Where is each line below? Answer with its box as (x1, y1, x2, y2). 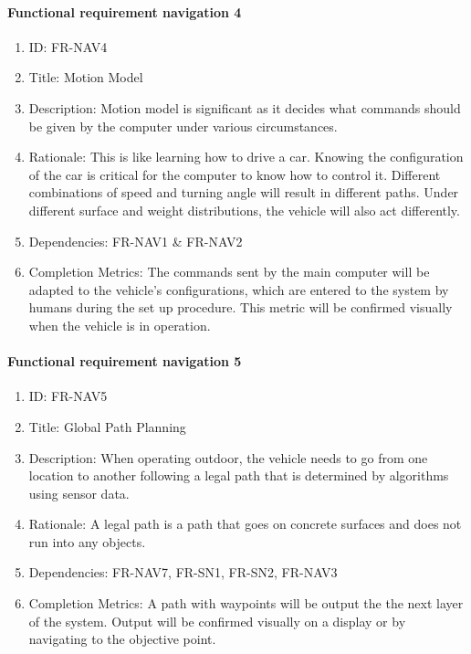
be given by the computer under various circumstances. (28, 116, 338, 135)
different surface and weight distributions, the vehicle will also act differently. (28, 200, 460, 219)
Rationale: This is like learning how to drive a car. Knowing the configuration (28, 147, 464, 166)
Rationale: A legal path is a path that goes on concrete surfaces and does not (28, 514, 462, 533)
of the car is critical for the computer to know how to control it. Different (28, 164, 441, 184)
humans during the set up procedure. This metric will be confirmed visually (28, 298, 453, 317)
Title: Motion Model (28, 68, 143, 87)
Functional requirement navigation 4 (7, 2, 242, 21)
